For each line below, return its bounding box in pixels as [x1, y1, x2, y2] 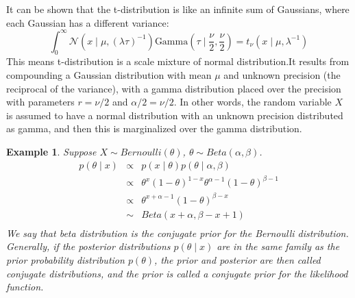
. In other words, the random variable [173, 95, 332, 109]
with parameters [6, 95, 75, 109]
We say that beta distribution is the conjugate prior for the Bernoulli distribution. [6, 225, 349, 240]
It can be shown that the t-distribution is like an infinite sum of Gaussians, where [6, 2, 350, 16]
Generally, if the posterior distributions [6, 239, 171, 253]
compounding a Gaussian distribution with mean [6, 68, 212, 82]
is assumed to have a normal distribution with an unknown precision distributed [6, 108, 343, 122]
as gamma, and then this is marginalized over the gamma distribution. [6, 121, 302, 136]
